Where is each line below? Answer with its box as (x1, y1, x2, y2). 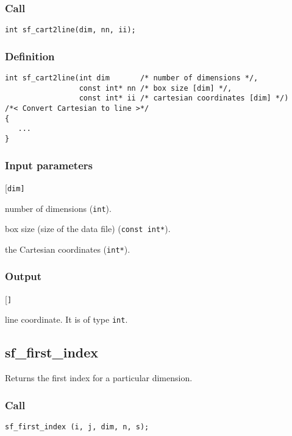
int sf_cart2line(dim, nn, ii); (5, 26, 136, 35)
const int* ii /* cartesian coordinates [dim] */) (79, 94, 289, 103)
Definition (5, 48, 55, 63)
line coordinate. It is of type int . (5, 313, 128, 326)
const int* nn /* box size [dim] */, (79, 83, 232, 93)
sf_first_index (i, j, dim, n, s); (5, 423, 149, 432)
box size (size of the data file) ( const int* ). (5, 222, 171, 235)
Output (5, 269, 42, 284)
